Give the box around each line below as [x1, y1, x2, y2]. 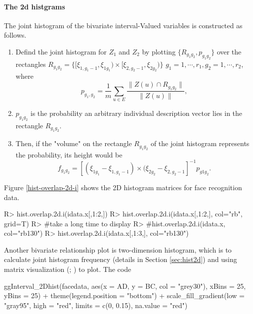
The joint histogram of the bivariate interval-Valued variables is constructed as [4, 20, 243, 30]
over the [216, 46, 242, 56]
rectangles [15, 58, 46, 69]
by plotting [142, 46, 176, 56]
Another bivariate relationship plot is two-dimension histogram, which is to [4, 244, 232, 255]
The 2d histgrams [4, 1, 65, 11]
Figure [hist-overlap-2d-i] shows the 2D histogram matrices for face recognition [4, 182, 242, 192]
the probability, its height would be [15, 149, 123, 159]
